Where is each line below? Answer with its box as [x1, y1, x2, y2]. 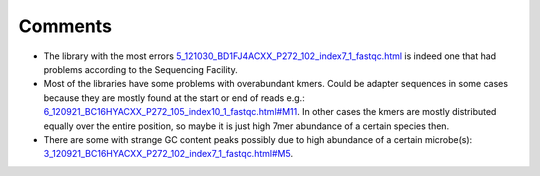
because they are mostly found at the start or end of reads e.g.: [43, 91, 305, 104]
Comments [18, 15, 112, 37]
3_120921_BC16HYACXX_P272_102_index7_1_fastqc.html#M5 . [43, 148, 294, 160]
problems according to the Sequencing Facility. [43, 63, 239, 75]
